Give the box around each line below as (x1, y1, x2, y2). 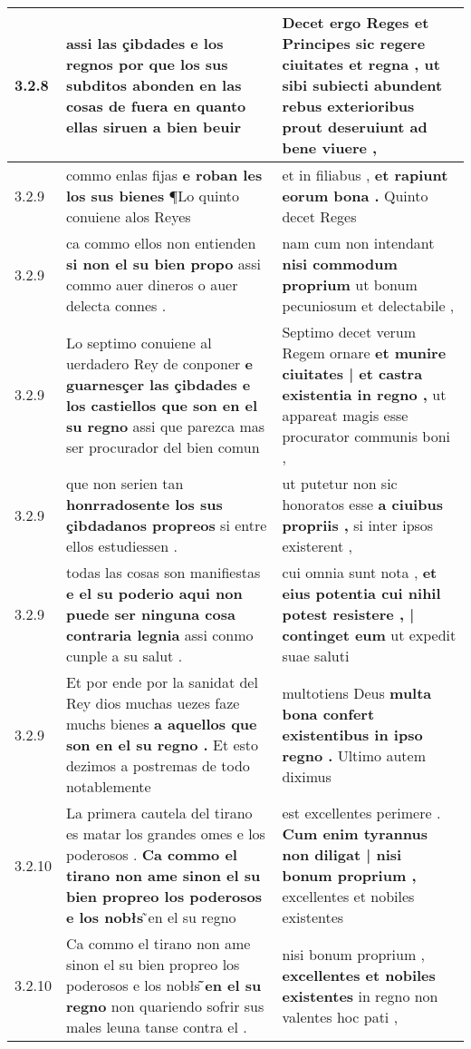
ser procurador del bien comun (65, 436, 260, 457)
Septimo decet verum (282, 321, 417, 342)
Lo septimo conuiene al (65, 331, 212, 353)
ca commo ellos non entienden (65, 232, 256, 253)
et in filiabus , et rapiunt (282, 164, 448, 185)
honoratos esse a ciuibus (282, 494, 443, 515)
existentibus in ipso (282, 723, 423, 745)
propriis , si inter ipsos (282, 515, 434, 535)
